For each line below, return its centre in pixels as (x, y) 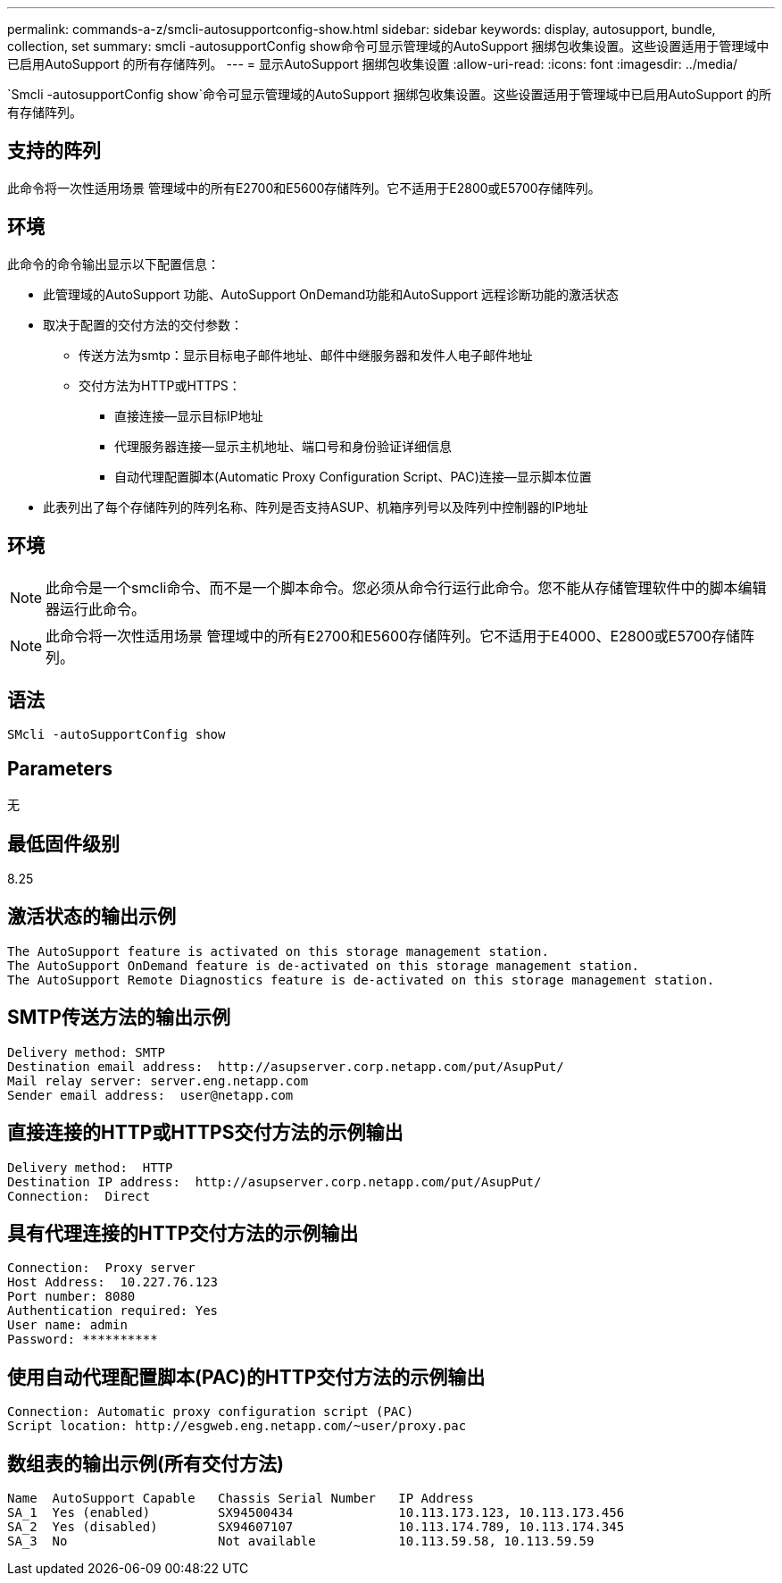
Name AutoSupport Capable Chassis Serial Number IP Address (241, 1499)
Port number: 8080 (71, 1297)
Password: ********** (83, 1340)
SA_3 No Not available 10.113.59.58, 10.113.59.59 (301, 1541)
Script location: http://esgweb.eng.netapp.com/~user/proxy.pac (237, 1426)
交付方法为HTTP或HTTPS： (160, 385)
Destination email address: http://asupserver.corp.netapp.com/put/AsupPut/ (286, 1066)
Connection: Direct (79, 1196)
